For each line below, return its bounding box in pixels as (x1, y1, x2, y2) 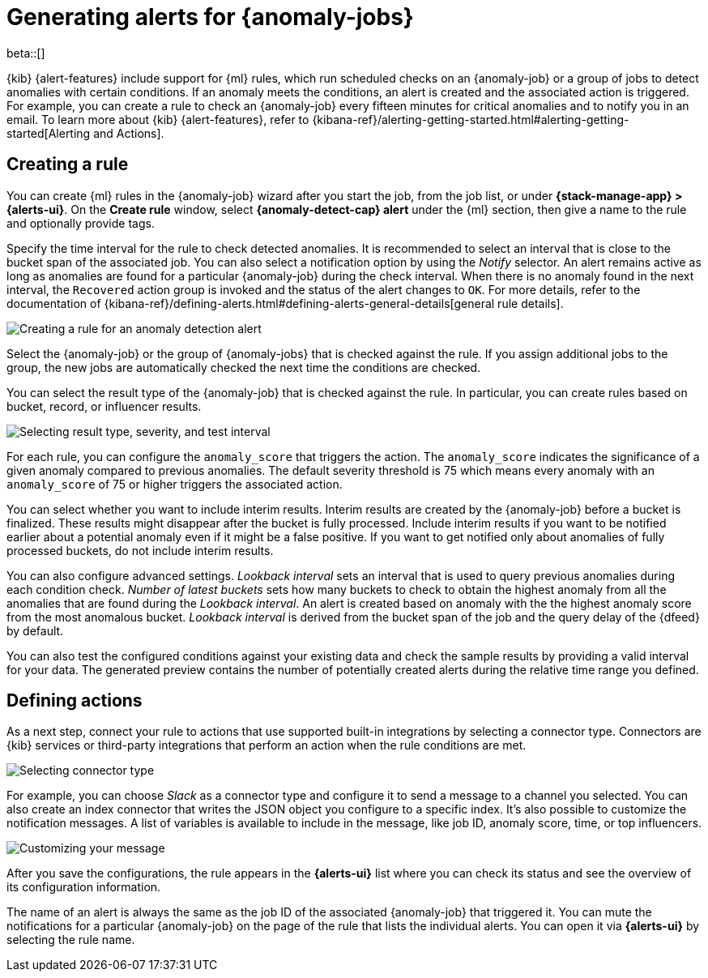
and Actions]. (93, 126, 164, 140)
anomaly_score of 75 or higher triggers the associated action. (6, 476, 343, 491)
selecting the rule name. (6, 933, 135, 947)
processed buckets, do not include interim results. (6, 543, 274, 557)
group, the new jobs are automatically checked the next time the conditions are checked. (6, 360, 481, 374)
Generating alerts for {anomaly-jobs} (6, 3, 414, 31)
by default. (6, 623, 64, 638)
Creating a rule (6, 154, 129, 175)
